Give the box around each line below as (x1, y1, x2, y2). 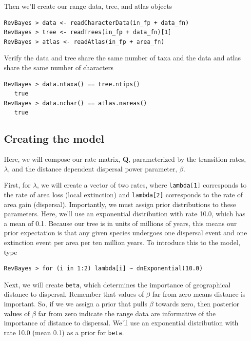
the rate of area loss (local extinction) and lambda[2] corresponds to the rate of (4, 189, 243, 199)
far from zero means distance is (152, 289, 246, 299)
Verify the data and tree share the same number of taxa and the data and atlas (4, 53, 241, 63)
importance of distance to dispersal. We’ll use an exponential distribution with (4, 318, 239, 328)
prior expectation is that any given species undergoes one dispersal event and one (4, 227, 247, 238)
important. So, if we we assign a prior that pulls (4, 299, 147, 309)
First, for (4, 180, 31, 190)
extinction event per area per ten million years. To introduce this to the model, (4, 237, 240, 247)
